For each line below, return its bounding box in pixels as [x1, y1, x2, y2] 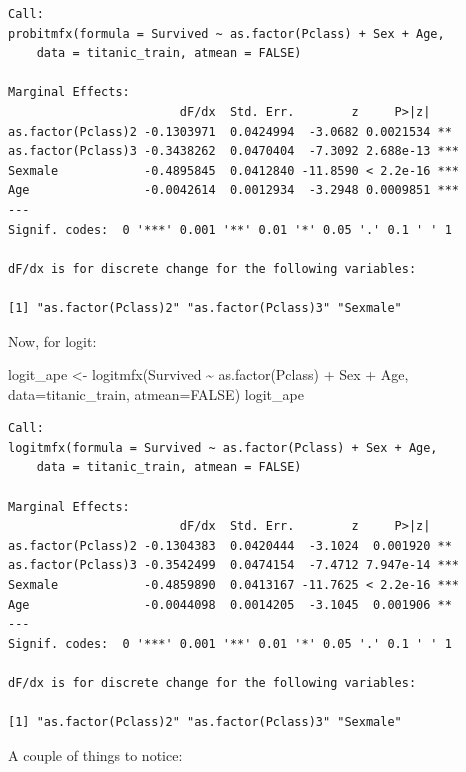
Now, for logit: [8, 330, 97, 351]
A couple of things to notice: [8, 744, 183, 765]
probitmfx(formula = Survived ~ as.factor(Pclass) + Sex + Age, [8, 26, 445, 41]
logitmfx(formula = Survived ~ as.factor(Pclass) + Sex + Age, [8, 440, 438, 455]
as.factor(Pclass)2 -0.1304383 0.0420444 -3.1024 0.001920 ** [8, 538, 452, 553]
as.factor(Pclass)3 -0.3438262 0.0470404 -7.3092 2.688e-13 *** [8, 144, 460, 159]
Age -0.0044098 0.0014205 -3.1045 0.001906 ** [8, 597, 452, 612]
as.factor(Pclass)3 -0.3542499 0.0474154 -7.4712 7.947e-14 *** [8, 558, 460, 573]
